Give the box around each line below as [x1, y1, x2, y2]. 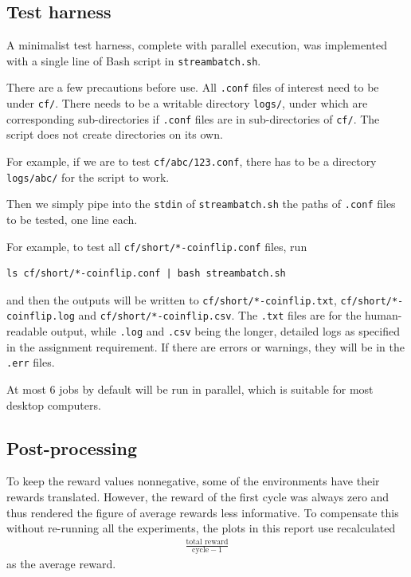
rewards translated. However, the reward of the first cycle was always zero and [6, 489, 389, 505]
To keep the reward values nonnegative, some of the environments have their [6, 473, 380, 489]
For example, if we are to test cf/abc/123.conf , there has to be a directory [6, 153, 377, 170]
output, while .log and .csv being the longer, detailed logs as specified [51, 323, 400, 340]
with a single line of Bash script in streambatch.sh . [6, 52, 261, 69]
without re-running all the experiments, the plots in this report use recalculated [6, 520, 396, 536]
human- [365, 307, 402, 324]
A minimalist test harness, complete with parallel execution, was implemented [6, 37, 387, 53]
